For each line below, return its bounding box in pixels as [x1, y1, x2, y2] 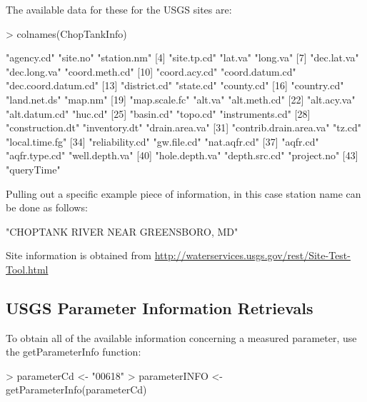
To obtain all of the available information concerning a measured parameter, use [6, 330, 357, 345]
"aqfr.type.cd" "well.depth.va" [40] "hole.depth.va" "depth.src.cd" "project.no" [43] [6, 148, 358, 163]
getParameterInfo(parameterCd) [6, 382, 147, 397]
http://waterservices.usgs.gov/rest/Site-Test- [154, 248, 351, 263]
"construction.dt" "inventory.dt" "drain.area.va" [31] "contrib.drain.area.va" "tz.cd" [6, 120, 362, 135]
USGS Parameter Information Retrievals [6, 296, 313, 318]
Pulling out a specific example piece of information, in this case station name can [6, 186, 361, 201]
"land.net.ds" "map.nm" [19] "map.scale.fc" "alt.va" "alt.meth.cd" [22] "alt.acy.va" [6, 91, 356, 106]
